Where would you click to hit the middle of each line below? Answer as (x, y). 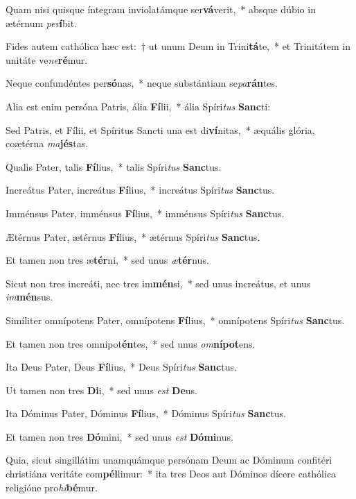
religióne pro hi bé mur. (52, 487)
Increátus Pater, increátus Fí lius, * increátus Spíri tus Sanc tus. (140, 190)
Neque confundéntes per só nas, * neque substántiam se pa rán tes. (142, 83)
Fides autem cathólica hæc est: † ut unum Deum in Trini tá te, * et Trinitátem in (178, 46)
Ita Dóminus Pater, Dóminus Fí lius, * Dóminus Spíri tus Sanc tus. (146, 413)
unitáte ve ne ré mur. (47, 59)
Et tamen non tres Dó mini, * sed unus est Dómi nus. (119, 436)
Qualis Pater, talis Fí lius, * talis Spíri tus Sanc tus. (114, 166)
